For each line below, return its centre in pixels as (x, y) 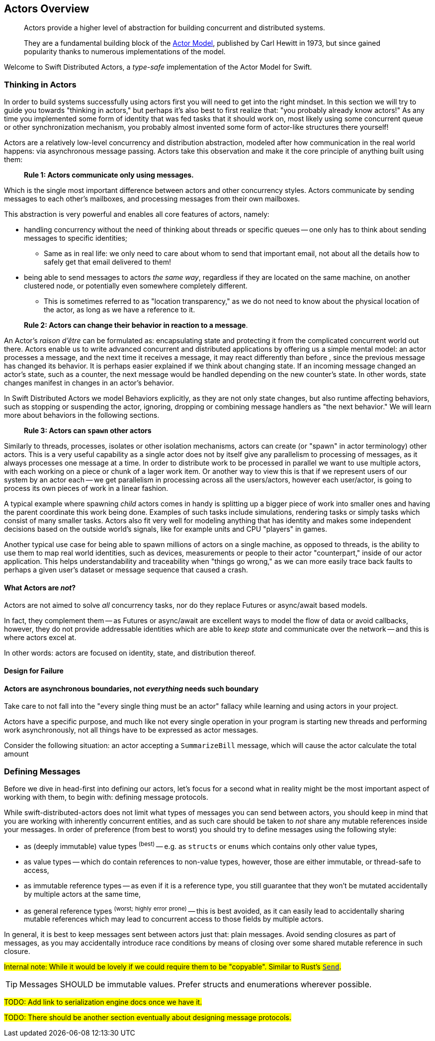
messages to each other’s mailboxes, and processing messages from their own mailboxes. (152, 199)
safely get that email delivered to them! (108, 262)
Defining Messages (42, 771)
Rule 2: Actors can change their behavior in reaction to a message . (136, 325)
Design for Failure (34, 671)
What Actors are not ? (40, 587)
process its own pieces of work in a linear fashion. (86, 488)
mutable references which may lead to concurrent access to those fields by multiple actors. (174, 919)
